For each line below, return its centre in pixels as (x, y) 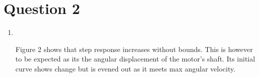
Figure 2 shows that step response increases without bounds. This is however (134, 49)
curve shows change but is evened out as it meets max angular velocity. (125, 68)
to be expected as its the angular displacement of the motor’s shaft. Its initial (135, 59)
